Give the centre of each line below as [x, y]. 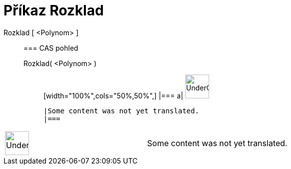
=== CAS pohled [51, 48]
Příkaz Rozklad [54, 10]
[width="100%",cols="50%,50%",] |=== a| [113, 95]
